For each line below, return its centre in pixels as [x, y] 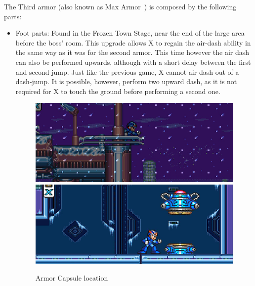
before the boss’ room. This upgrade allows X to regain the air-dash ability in [133, 42]
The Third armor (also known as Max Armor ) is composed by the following [120, 6]
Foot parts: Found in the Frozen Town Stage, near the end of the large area [130, 33]
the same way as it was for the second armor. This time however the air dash [132, 52]
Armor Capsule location [72, 277]
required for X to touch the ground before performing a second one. [118, 91]
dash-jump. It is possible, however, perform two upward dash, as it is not [126, 81]
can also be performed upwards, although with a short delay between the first [133, 62]
